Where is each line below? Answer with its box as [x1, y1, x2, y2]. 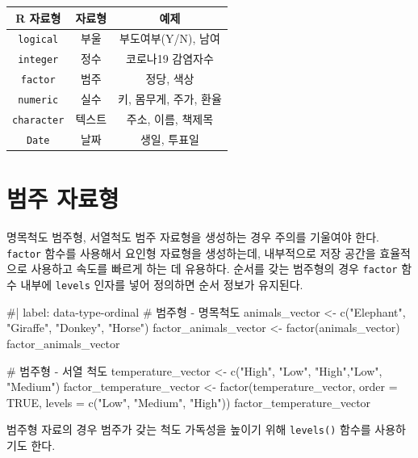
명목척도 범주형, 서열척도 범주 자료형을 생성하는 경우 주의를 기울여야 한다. [6, 229, 379, 246]
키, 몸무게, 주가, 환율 [118, 90, 222, 107]
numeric [18, 95, 59, 107]
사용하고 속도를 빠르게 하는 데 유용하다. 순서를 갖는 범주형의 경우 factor [31, 260, 398, 277]
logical [18, 34, 59, 46]
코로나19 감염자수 [126, 50, 214, 67]
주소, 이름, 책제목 [126, 111, 214, 127]
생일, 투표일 [140, 130, 199, 147]
